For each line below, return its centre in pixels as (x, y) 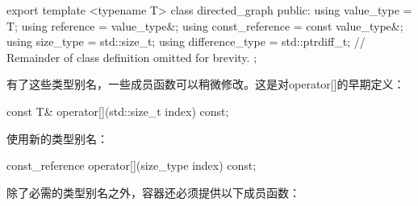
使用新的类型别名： (57, 138)
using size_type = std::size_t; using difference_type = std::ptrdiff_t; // (186, 41)
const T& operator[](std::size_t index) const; (118, 111)
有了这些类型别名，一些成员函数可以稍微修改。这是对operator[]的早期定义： (206, 84)
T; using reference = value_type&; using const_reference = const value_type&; (205, 25)
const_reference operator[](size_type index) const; (132, 165)
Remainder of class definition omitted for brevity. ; (132, 57)
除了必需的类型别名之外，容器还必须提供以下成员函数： (153, 192)
